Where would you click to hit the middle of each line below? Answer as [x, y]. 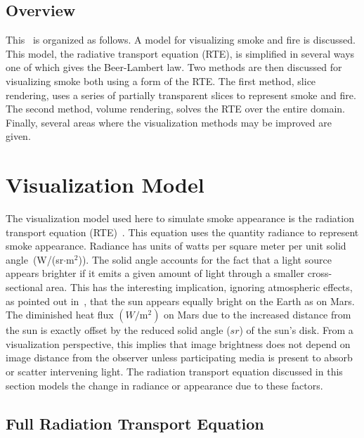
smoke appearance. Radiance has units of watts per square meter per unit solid [176, 246]
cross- [320, 273]
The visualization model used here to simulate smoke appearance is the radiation [180, 218]
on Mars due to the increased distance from [258, 315]
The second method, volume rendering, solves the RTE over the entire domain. [175, 109]
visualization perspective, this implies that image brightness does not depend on [178, 343]
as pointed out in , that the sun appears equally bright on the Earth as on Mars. [180, 301]
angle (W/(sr [35, 259]
